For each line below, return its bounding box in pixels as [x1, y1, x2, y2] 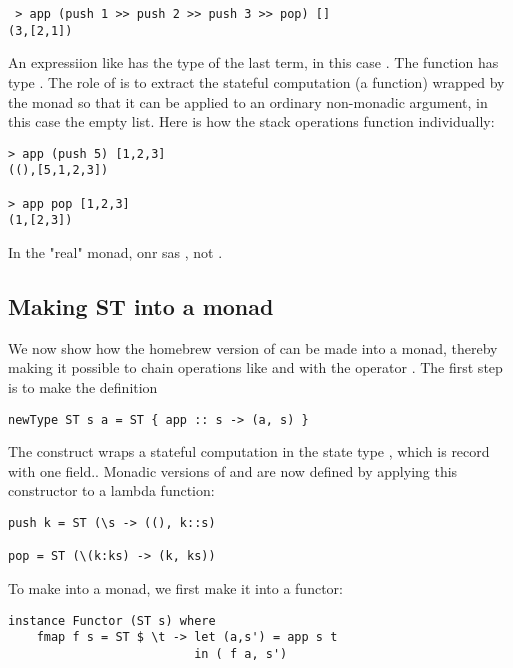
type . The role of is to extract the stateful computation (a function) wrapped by [8, 71, 505, 92]
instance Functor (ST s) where [8, 613, 216, 628]
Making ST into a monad [8, 290, 274, 321]
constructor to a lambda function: [8, 480, 215, 501]
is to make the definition [8, 376, 158, 397]
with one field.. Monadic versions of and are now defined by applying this [8, 460, 458, 481]
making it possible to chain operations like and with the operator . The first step [8, 357, 503, 378]
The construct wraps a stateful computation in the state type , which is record [8, 441, 490, 462]
